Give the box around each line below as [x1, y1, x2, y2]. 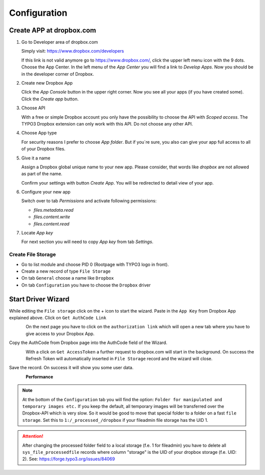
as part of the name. [21, 171, 62, 177]
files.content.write [33, 214, 71, 220]
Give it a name [21, 155, 51, 161]
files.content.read [33, 221, 70, 226]
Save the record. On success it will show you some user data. [9, 365, 133, 371]
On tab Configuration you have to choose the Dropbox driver [21, 282, 151, 288]
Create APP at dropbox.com [9, 26, 96, 34]
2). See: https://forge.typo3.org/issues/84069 [22, 456, 115, 462]
